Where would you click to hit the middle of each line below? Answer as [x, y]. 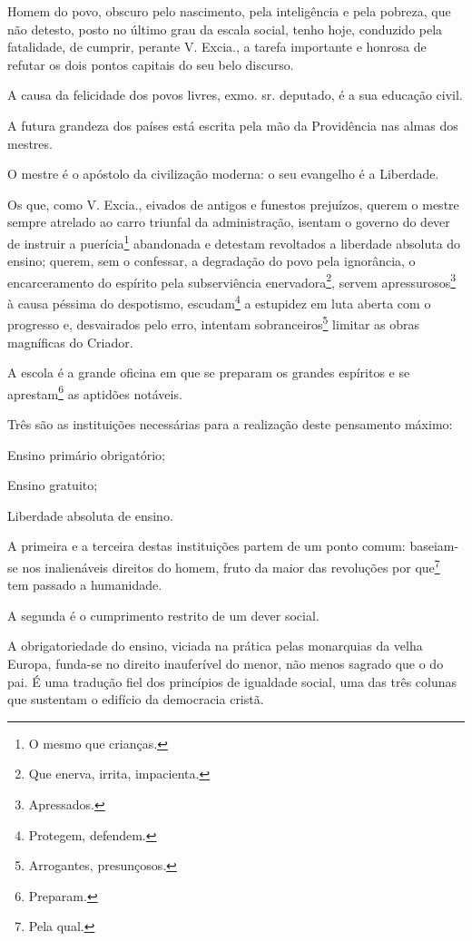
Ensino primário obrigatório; [86, 454]
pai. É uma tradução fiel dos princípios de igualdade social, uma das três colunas [232, 681]
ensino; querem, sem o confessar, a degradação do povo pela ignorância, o [211, 261]
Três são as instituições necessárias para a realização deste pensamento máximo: [230, 423]
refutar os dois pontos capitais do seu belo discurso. [151, 64]
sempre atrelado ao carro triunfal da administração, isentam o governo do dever [229, 222]
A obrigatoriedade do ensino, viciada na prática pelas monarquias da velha [215, 646]
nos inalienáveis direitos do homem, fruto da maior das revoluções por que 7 [231, 565]
